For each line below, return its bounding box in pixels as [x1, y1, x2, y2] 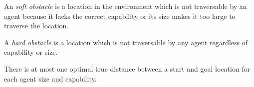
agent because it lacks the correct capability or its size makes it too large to [4, 10, 236, 21]
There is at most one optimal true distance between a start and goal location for [4, 63, 251, 74]
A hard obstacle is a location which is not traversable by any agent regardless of [4, 37, 248, 47]
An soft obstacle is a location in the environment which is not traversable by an [4, 1, 247, 11]
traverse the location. [4, 20, 69, 31]
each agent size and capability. [4, 73, 97, 84]
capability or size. [4, 47, 58, 57]
